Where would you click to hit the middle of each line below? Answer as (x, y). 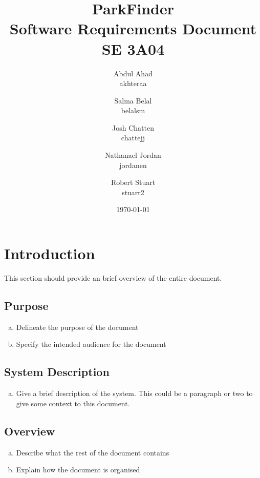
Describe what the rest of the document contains (93, 452)
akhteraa (133, 83)
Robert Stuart (133, 182)
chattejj (133, 138)
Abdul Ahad (133, 73)
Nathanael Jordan (133, 155)
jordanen (133, 165)
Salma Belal (133, 100)
